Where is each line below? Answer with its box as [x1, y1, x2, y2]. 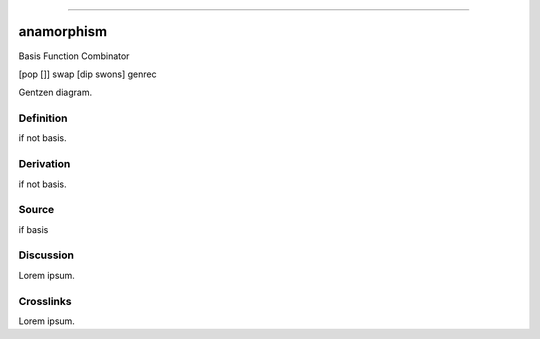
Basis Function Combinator [18, 50, 130, 62]
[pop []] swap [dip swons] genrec [18, 68, 157, 80]
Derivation [18, 157, 71, 171]
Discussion [18, 248, 75, 262]
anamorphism [18, 23, 108, 40]
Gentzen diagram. [18, 86, 93, 99]
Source [18, 203, 55, 217]
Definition [18, 111, 68, 125]
